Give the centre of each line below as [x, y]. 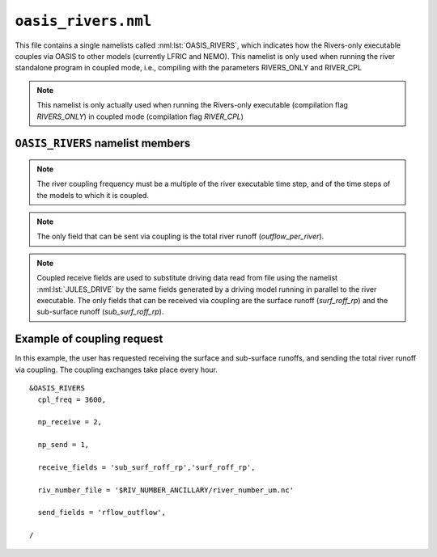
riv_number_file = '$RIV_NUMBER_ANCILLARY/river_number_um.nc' [166, 490]
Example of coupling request [89, 339]
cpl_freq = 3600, [72, 399]
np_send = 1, [64, 445]
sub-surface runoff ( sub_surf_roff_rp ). [100, 312]
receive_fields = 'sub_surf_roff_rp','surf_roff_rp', [146, 467]
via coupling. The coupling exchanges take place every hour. [117, 369]
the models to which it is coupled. [93, 195]
